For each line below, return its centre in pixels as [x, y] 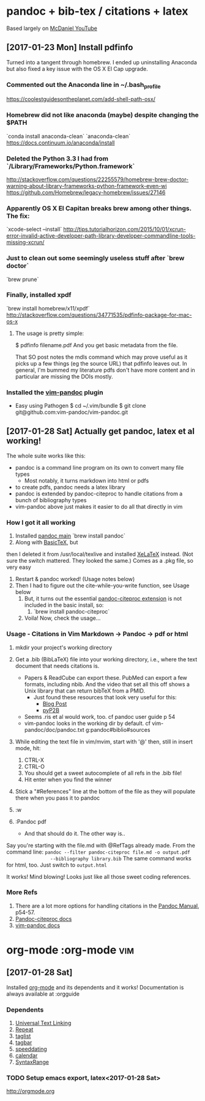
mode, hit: [28, 748]
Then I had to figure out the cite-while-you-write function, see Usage [102, 585]
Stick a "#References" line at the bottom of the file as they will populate [105, 791]
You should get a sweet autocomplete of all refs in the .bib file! [103, 773]
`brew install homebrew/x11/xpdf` [48, 308]
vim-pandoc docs [37, 925]
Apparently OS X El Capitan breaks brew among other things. [99, 208]
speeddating [31, 1049]
